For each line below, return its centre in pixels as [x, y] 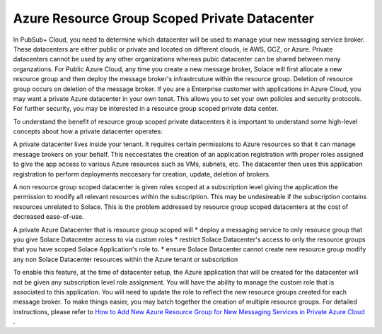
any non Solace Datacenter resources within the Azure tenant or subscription [126, 259]
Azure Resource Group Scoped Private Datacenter [164, 18]
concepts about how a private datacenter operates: [88, 131]
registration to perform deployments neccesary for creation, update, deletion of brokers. [142, 174]
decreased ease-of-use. [48, 217]
